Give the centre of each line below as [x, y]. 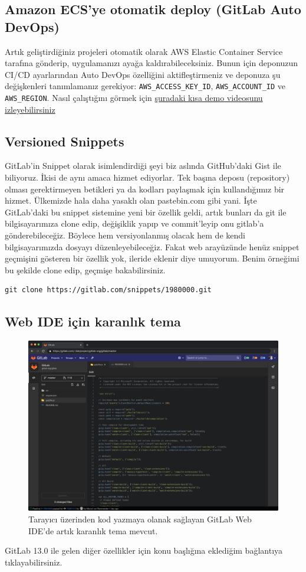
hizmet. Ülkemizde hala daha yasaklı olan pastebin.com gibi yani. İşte [131, 200]
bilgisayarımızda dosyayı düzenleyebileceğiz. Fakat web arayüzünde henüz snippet [152, 246]
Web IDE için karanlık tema [93, 321]
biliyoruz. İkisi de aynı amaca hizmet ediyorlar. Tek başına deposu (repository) [147, 177]
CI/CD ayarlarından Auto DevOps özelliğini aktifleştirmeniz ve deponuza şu [143, 74]
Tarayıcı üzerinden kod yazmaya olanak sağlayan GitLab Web [140, 519]
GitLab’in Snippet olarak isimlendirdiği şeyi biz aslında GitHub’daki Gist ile [143, 166]
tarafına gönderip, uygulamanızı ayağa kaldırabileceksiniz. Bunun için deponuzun [152, 63]
